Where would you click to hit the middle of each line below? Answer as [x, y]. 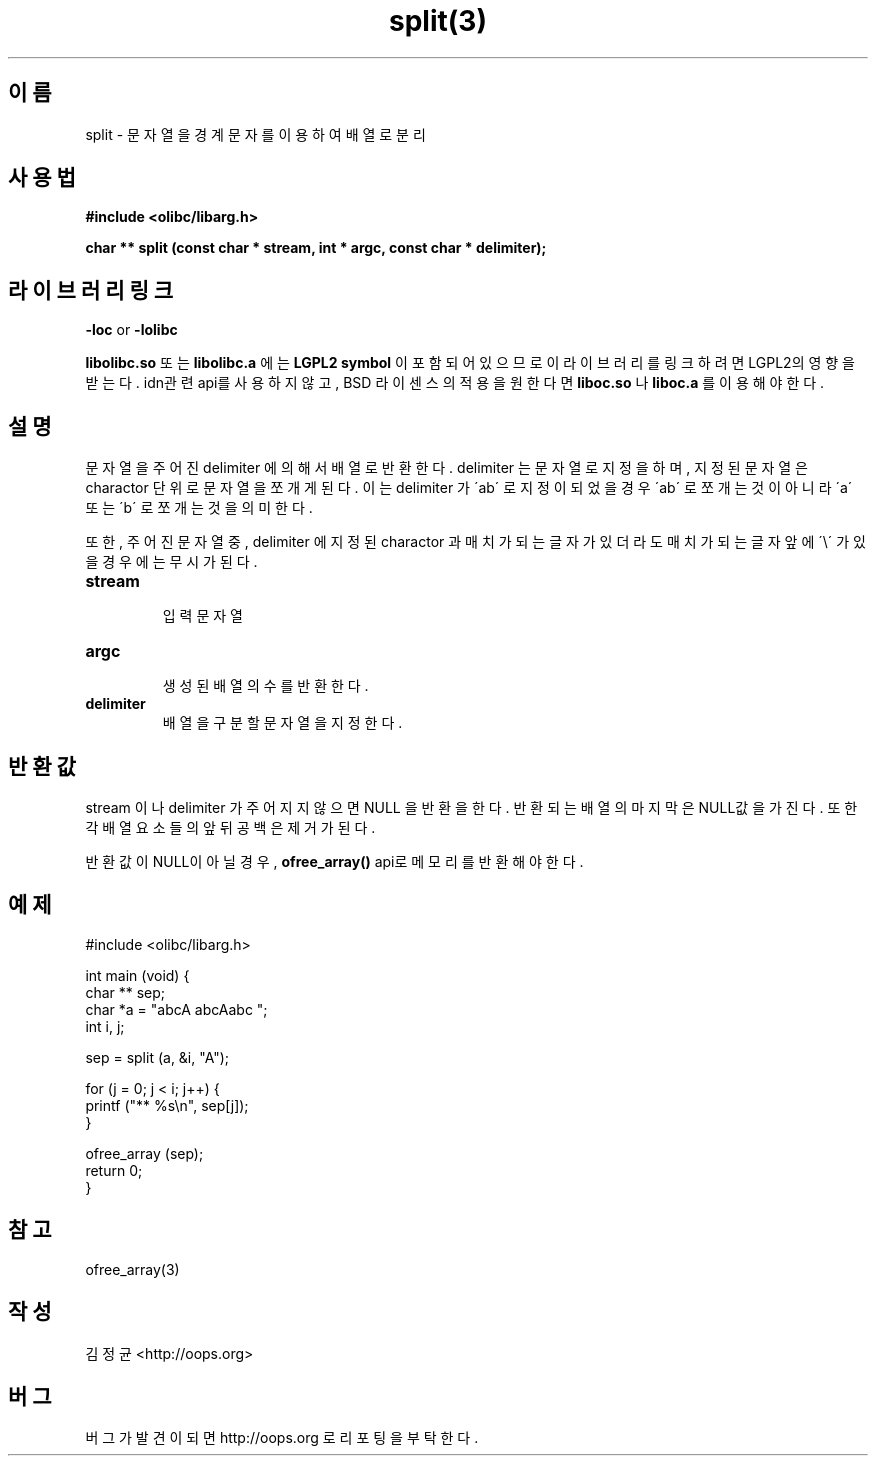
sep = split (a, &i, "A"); [157, 1057]
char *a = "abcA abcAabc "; [176, 1009]
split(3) [438, 21]
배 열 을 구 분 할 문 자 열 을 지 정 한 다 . [282, 723]
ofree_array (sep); [144, 1153]
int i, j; [105, 1026]
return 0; [114, 1170]
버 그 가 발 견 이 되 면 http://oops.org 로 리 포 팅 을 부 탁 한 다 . [282, 1438]
